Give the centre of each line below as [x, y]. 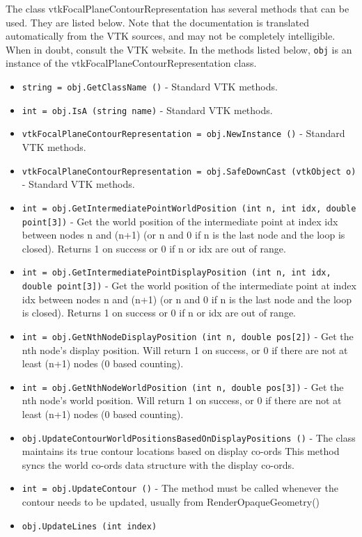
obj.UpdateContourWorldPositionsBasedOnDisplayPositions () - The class [189, 437]
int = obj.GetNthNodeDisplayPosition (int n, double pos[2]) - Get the [188, 336]
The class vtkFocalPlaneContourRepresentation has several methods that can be [178, 8]
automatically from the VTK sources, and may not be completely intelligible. [171, 36]
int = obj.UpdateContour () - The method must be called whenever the [180, 488]
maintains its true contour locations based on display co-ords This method [181, 451]
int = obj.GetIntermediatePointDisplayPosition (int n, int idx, [176, 273]
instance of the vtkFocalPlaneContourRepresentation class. [131, 63]
